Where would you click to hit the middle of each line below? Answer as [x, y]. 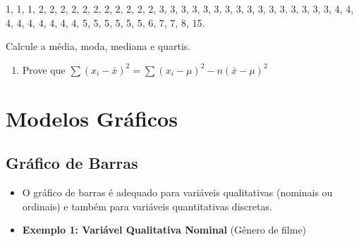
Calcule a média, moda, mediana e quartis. [98, 46]
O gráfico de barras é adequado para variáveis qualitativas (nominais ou [177, 192]
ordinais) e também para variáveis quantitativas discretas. [147, 206]
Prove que [44, 69]
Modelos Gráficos [92, 118]
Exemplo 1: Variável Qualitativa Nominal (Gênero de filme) [164, 230]
